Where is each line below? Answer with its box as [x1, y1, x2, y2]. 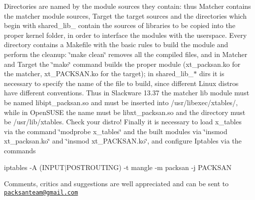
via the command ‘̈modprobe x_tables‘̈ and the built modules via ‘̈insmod [4, 126, 227, 136]
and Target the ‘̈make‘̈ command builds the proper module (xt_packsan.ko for [4, 58, 241, 69]
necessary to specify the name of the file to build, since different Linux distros [4, 78, 239, 88]
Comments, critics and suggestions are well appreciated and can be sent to [4, 178, 229, 189]
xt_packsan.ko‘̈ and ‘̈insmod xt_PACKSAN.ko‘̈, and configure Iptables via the [4, 136, 242, 146]
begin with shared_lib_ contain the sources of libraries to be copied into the [4, 20, 235, 30]
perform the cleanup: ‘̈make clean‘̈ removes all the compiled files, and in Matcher [4, 49, 248, 59]
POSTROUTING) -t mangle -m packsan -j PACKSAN [66, 162, 232, 172]
